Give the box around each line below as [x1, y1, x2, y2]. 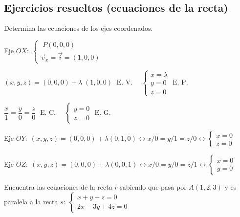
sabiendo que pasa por [120, 182, 187, 192]
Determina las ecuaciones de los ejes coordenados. [4, 23, 153, 33]
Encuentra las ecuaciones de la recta [4, 182, 112, 192]
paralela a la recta [4, 196, 58, 206]
